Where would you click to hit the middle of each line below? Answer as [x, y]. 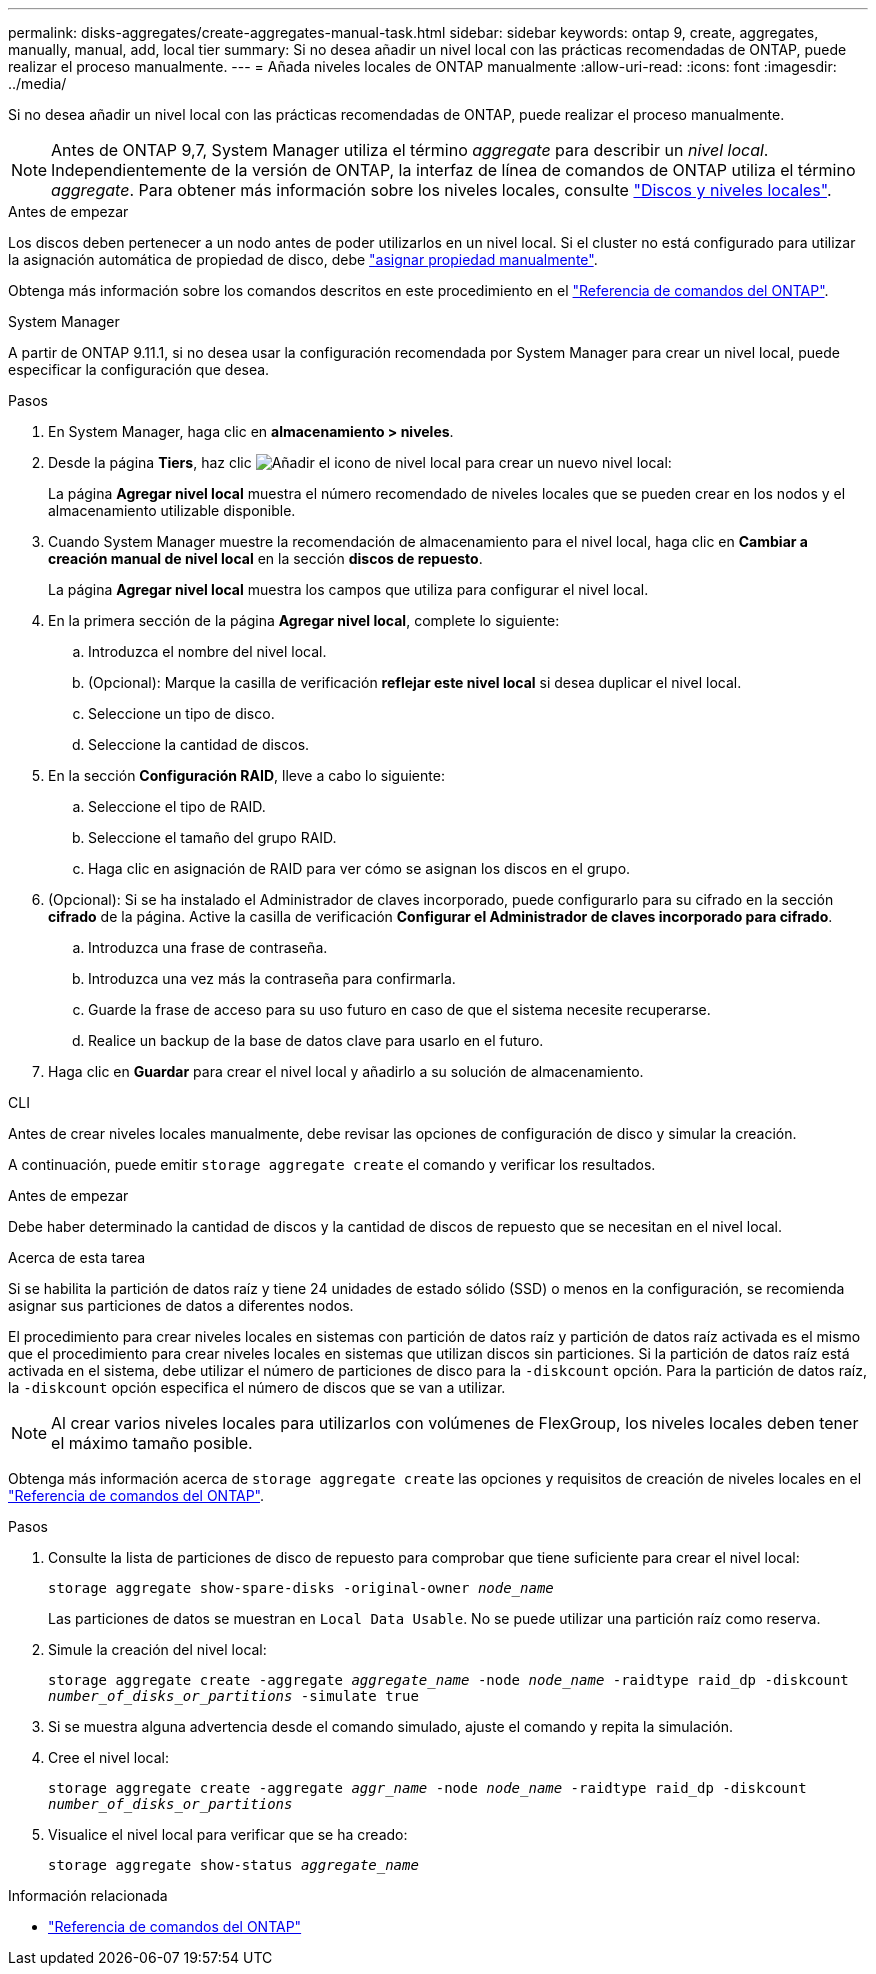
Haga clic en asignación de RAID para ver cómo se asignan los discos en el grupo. [359, 868]
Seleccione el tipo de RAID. [177, 806]
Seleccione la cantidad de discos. [199, 744]
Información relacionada [88, 1895]
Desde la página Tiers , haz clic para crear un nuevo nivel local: [360, 462]
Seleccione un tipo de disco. [181, 713]
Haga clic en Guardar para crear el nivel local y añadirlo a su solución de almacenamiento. [346, 1071]
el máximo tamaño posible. [152, 1443]
